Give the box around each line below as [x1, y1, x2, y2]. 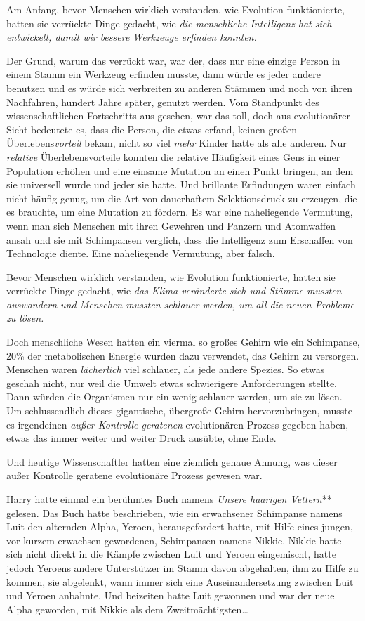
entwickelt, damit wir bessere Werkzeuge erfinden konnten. [6, 30, 257, 44]
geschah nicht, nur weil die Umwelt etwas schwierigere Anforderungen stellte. [6, 375, 338, 390]
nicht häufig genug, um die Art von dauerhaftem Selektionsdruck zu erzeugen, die [6, 190, 357, 205]
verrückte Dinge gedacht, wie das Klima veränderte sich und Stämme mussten [6, 283, 342, 298]
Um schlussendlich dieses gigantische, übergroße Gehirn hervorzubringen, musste [6, 403, 352, 418]
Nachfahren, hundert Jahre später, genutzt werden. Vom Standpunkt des [6, 94, 319, 109]
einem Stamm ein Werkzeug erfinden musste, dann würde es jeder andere [6, 67, 321, 81]
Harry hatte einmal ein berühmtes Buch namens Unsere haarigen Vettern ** [6, 492, 332, 506]
